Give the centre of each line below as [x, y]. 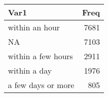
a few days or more [41, 85]
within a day [30, 70]
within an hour [34, 27]
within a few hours [41, 56]
